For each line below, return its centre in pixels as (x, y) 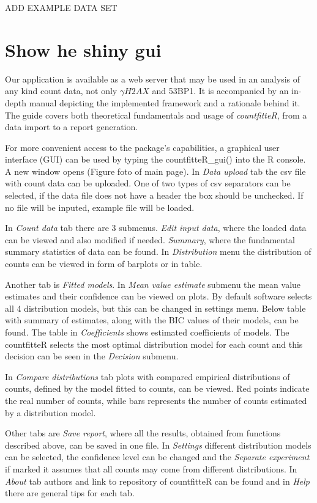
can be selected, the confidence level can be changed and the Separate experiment (157, 457)
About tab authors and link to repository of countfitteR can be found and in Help (158, 481)
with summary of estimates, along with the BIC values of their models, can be (152, 320)
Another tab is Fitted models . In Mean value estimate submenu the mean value (153, 284)
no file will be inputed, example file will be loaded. (100, 207)
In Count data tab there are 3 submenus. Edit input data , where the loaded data (156, 228)
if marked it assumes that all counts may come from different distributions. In (151, 468)
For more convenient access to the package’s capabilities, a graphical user (142, 147)
